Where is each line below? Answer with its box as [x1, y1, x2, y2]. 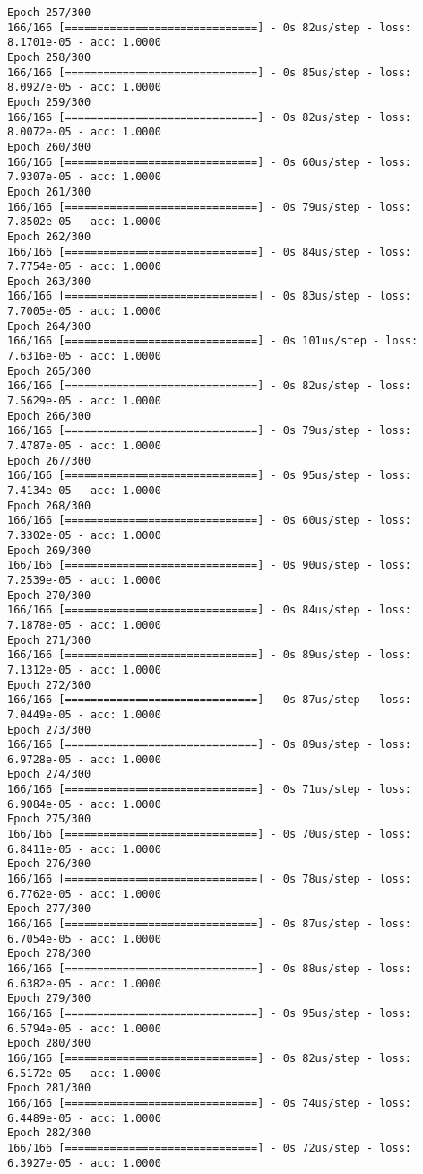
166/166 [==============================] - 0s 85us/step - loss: [7, 65, 412, 79]
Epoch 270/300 [7, 588, 91, 602]
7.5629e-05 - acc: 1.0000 [7, 395, 161, 408]
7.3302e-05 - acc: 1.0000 [7, 528, 161, 542]
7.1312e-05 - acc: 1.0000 [7, 663, 161, 676]
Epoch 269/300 [7, 544, 91, 557]
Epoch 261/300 [7, 185, 91, 198]
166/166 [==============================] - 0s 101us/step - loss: [7, 335, 419, 348]
